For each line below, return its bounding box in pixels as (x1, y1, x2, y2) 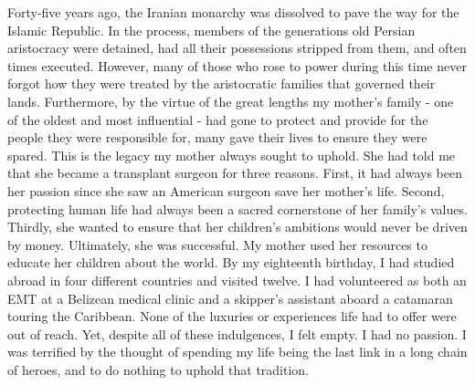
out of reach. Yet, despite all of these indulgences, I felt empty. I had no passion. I (7, 324, 467, 343)
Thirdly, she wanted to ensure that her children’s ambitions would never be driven (7, 217, 468, 236)
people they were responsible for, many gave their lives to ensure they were (7, 128, 427, 147)
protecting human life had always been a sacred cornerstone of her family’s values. (7, 199, 468, 218)
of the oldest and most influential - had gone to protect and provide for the (7, 109, 428, 129)
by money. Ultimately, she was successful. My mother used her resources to (7, 234, 427, 254)
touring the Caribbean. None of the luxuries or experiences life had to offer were (7, 307, 457, 326)
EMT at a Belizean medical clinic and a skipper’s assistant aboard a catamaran (7, 288, 453, 307)
